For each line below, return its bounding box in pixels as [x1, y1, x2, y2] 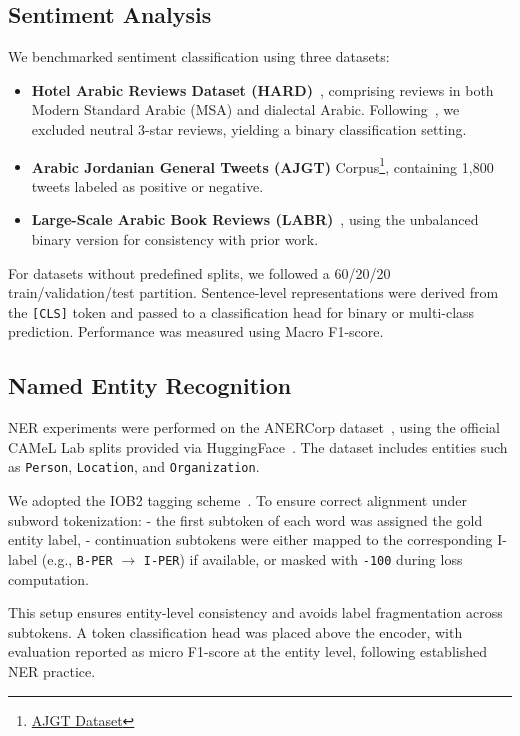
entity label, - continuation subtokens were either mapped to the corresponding [8, 529, 493, 550]
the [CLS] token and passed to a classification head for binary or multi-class [8, 301, 475, 322]
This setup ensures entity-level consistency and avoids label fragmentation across [8, 602, 503, 623]
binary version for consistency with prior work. [31, 229, 319, 250]
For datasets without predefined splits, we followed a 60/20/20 [8, 262, 391, 283]
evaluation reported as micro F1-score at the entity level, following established [8, 641, 487, 662]
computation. [8, 568, 89, 589]
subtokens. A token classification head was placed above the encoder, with [8, 621, 463, 642]
